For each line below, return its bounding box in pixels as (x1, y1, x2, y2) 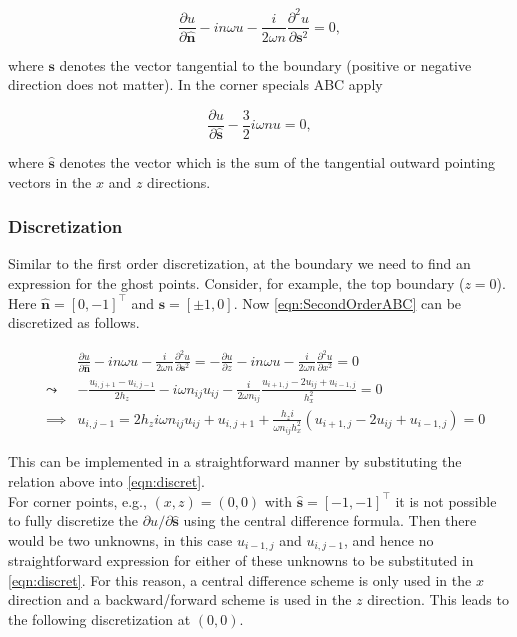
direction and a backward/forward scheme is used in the (8, 589, 352, 610)
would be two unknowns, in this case (8, 529, 233, 550)
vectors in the (8, 171, 92, 192)
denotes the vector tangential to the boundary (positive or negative (59, 54, 472, 75)
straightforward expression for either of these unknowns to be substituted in (8, 550, 474, 571)
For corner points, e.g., (8, 490, 147, 511)
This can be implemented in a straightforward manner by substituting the (8, 451, 462, 472)
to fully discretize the (8, 510, 139, 531)
